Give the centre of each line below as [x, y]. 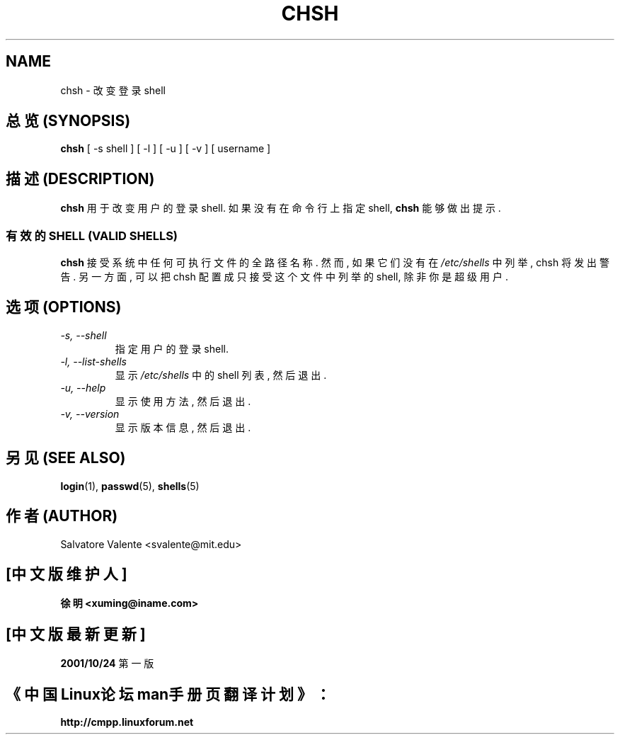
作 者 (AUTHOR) [62, 516]
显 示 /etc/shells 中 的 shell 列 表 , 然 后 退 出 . [221, 375]
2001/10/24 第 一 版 [107, 664]
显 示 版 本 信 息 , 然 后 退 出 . [183, 427]
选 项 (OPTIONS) [64, 307]
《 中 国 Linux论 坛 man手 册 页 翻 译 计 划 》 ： [168, 694]
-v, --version [90, 414]
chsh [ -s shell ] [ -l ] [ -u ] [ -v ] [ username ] [166, 149]
